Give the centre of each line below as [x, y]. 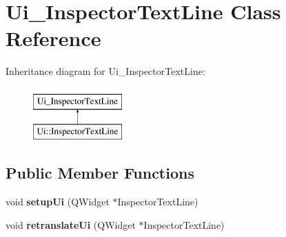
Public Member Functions [100, 173]
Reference [53, 38]
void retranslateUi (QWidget [71, 224]
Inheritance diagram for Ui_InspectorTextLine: [105, 71]
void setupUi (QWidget [58, 202]
